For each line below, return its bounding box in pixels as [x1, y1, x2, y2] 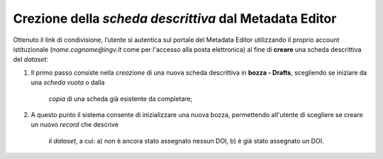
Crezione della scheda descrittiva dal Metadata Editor [13, 11, 337, 26]
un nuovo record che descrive [30, 121, 119, 129]
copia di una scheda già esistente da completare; [48, 94, 193, 103]
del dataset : [13, 55, 49, 64]
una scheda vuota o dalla [30, 78, 106, 87]
